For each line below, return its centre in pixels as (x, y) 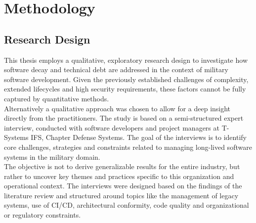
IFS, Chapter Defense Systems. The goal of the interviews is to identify (139, 137)
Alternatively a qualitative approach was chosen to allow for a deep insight (117, 108)
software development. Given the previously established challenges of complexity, (126, 79)
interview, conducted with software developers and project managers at (112, 127)
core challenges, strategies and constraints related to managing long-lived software (128, 147)
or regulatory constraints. (43, 215)
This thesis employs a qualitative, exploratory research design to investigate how (126, 60)
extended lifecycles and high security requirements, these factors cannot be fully (125, 89)
